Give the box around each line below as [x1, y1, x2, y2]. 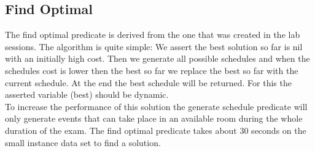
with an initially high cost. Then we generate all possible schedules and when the [5, 52, 310, 65]
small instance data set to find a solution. [5, 136, 161, 149]
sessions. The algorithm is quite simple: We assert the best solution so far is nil [5, 40, 303, 53]
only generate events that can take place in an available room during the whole [5, 112, 303, 125]
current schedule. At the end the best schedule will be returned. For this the [5, 76, 292, 89]
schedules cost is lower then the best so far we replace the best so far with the [5, 64, 298, 76]
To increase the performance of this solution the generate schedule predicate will [5, 100, 308, 112]
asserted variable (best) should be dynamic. [5, 88, 169, 101]
